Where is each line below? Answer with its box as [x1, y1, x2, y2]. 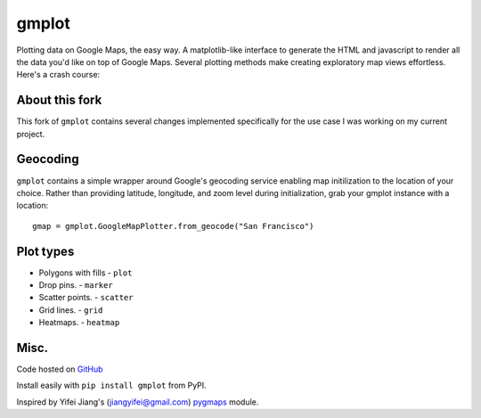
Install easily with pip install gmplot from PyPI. [16, 380, 207, 391]
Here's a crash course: [16, 70, 101, 80]
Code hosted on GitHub [16, 364, 103, 374]
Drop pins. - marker [38, 280, 113, 290]
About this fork [16, 93, 102, 108]
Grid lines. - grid [38, 304, 103, 316]
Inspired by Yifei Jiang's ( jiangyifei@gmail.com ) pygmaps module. [16, 397, 259, 407]
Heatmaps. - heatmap [38, 317, 120, 328]
